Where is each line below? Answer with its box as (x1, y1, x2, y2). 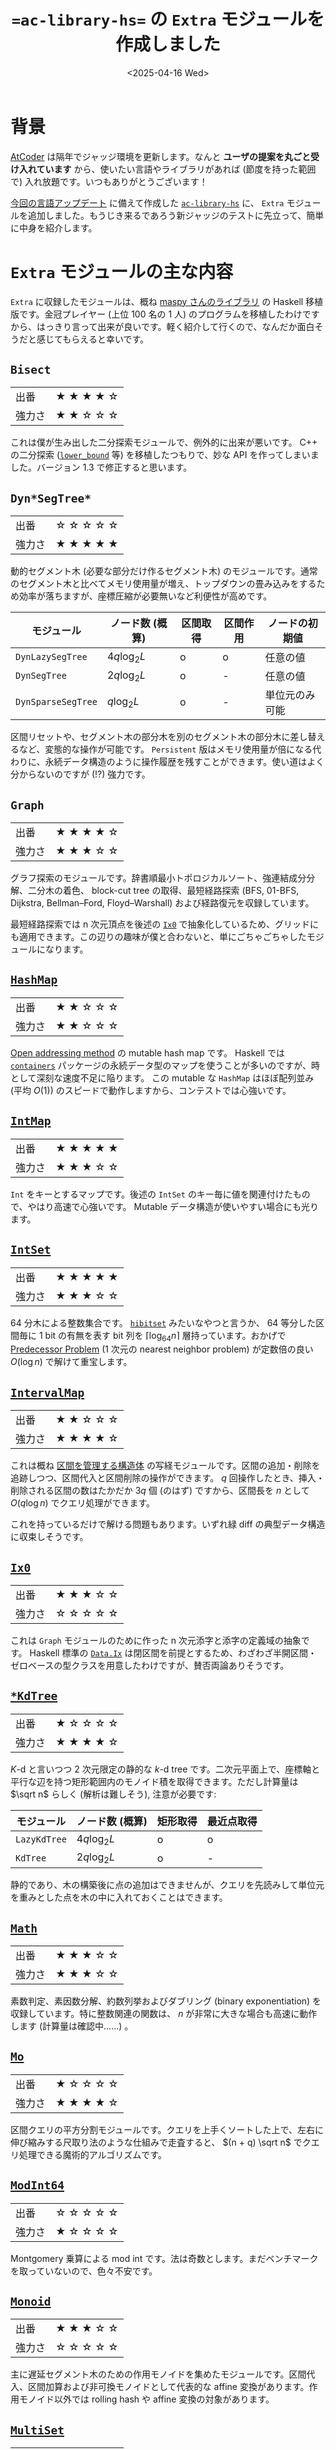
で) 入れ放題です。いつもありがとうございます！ (10, 175, 208, 187)
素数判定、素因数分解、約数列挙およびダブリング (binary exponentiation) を (10, 1995, 322, 2007)
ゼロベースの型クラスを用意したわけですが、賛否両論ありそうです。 (10, 1659, 290, 1671)
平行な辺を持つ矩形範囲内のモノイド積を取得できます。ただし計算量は (10, 1775, 299, 1787)
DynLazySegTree (15, 651, 88, 663)
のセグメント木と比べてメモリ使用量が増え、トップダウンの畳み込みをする (10, 578, 317, 590)
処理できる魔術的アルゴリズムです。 (18, 2148, 167, 2160)
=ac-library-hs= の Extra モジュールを (11, 8, 325, 31)
